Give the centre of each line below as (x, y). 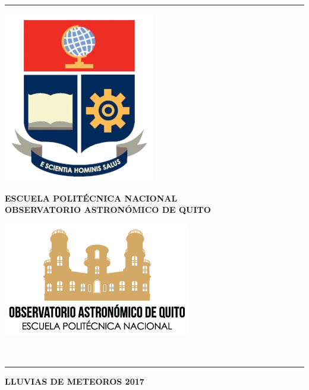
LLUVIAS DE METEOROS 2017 (75, 381)
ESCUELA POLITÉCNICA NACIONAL (91, 198)
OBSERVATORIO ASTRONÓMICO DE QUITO (108, 210)
